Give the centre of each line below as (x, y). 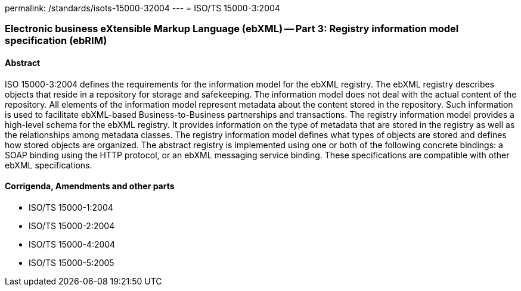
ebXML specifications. (49, 165)
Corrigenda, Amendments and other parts (90, 186)
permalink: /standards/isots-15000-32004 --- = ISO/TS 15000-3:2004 (142, 8)
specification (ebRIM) (56, 41)
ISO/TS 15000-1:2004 (71, 207)
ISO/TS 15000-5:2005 (72, 262)
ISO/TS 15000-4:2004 (72, 244)
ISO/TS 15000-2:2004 (72, 226)
